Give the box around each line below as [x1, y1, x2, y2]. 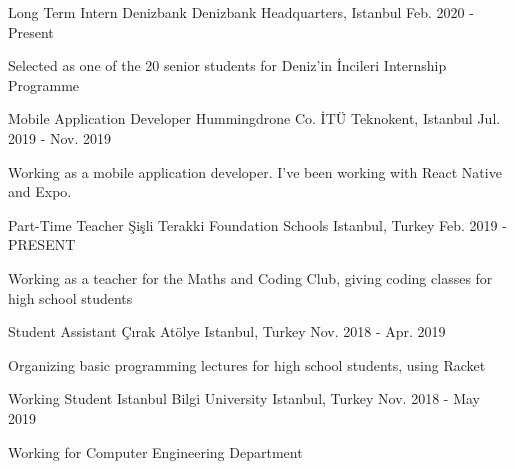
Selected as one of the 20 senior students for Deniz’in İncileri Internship [8, 55, 447, 76]
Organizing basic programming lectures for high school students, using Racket [8, 354, 486, 375]
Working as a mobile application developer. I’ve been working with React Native [8, 161, 502, 182]
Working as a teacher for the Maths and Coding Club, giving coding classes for [8, 267, 493, 288]
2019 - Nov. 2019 [8, 127, 112, 148]
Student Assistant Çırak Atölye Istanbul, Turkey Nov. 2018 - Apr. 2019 [8, 321, 446, 342]
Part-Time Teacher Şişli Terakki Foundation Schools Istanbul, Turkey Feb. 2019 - [8, 214, 507, 235]
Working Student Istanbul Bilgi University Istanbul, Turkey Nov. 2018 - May [8, 388, 480, 409]
